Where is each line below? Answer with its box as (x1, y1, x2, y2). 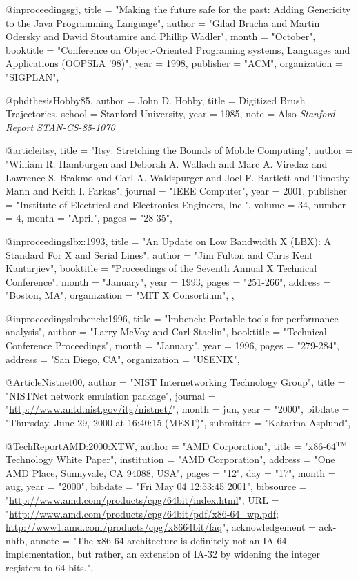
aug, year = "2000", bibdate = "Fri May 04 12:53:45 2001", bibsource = (6, 479, 307, 493)
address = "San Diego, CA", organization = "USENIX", (6, 351, 240, 366)
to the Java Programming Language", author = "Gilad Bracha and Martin (6, 15, 320, 30)
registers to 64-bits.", (6, 560, 93, 574)
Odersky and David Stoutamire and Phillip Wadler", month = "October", (6, 29, 316, 43)
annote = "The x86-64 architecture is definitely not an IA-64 (30, 533, 287, 547)
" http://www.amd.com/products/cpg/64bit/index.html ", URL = (6, 493, 279, 507)
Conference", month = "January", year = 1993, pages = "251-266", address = (6, 274, 331, 288)
